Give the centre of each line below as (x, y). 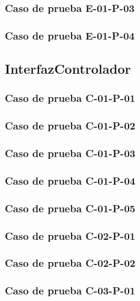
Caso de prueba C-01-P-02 (70, 126)
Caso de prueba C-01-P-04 (70, 180)
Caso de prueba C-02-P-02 (70, 263)
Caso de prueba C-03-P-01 (70, 291)
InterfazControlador (68, 69)
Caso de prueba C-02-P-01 (70, 235)
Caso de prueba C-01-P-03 (70, 153)
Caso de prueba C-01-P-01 (70, 98)
